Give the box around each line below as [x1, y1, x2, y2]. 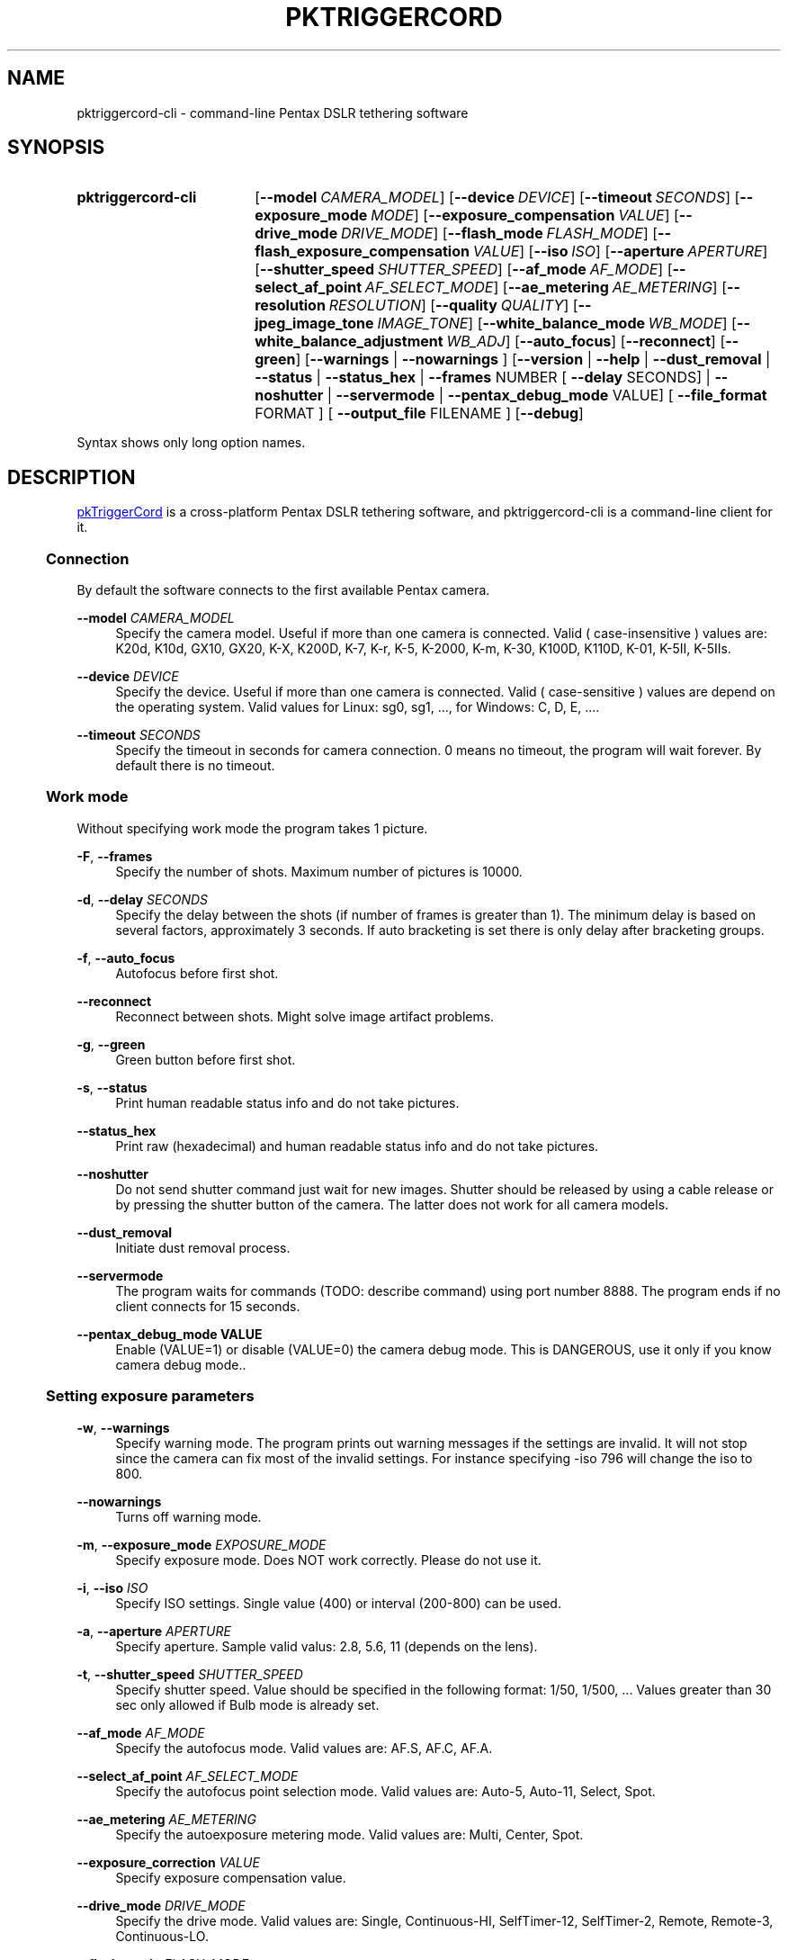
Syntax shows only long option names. [76, 435, 306, 451]
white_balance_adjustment [255, 332, 443, 351]
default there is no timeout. [115, 758, 275, 774]
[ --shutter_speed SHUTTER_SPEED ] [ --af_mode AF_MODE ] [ [255, 260, 673, 279]
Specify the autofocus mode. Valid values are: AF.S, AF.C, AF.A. [115, 1740, 493, 1756]
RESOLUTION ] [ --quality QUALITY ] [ [328, 296, 578, 315]
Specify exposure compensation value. [115, 1869, 346, 1885]
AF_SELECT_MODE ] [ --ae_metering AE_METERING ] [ [364, 278, 728, 297]
